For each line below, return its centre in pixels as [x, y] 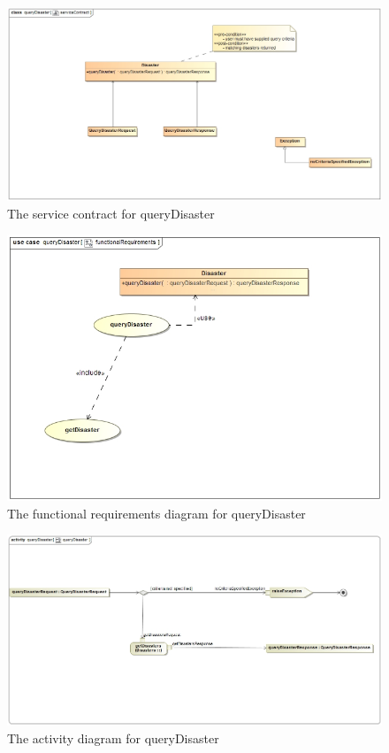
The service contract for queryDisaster [111, 213]
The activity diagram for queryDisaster [113, 738]
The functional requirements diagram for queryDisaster [156, 513]
